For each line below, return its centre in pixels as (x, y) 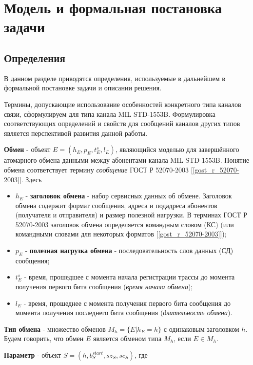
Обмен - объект (27, 149)
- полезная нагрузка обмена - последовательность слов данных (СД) (129, 250)
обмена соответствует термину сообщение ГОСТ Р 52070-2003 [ (98, 169)
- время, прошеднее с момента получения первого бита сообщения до (127, 303)
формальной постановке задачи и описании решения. (83, 88)
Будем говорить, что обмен (44, 338)
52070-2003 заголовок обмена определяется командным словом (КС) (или (125, 224)
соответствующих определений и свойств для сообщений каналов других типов (122, 123)
